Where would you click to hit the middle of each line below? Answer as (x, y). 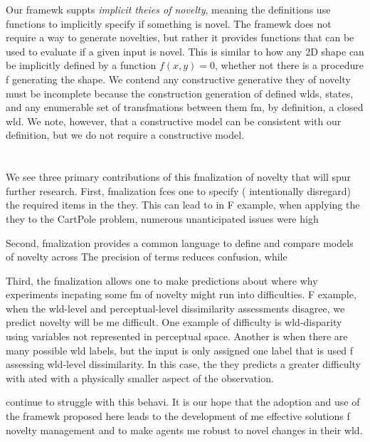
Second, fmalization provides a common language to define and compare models (180, 242)
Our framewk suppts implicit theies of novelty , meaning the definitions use (168, 9)
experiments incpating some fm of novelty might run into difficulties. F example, (181, 294)
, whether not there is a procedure (290, 65)
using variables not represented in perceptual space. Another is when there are (177, 336)
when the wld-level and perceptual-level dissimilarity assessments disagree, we (175, 308)
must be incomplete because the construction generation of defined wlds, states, (180, 93)
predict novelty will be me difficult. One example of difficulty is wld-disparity (174, 322)
